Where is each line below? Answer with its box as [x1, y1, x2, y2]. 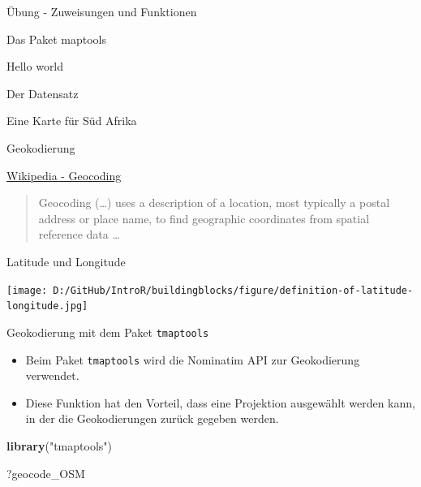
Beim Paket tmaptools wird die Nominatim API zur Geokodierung [25, 351, 360, 368]
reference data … [38, 226, 120, 243]
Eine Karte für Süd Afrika [6, 112, 137, 129]
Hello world [6, 58, 64, 75]
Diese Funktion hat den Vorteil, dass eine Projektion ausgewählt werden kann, [25, 394, 415, 411]
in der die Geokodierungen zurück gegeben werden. [25, 410, 279, 427]
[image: [6, 284, 48, 296]
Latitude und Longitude [6, 252, 126, 269]
